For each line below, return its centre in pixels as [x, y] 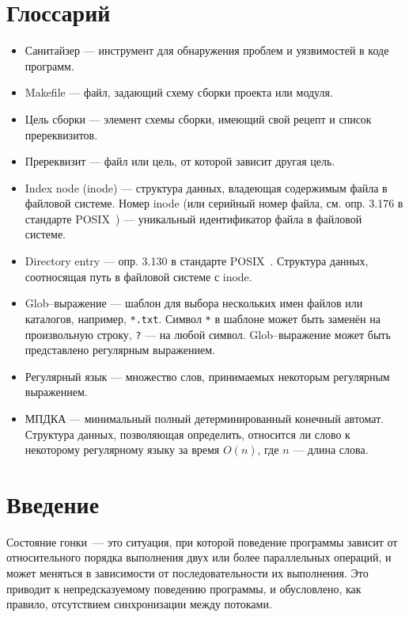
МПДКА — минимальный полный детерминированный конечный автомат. [204, 418]
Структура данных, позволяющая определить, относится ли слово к [187, 434]
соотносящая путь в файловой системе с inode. [138, 276]
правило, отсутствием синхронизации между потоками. [139, 604]
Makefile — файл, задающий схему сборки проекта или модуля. [179, 92]
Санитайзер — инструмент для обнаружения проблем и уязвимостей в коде [207, 50]
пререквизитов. [61, 134]
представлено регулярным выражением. [120, 350]
